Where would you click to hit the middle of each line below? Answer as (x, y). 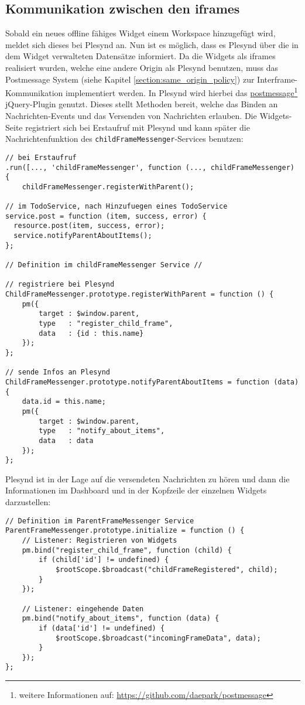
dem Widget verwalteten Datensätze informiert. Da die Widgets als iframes (140, 56)
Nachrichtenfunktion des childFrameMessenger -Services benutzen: (124, 139)
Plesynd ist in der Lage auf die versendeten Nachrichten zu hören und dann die (148, 478)
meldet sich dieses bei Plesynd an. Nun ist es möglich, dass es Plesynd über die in (152, 44)
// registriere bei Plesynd (60, 285)
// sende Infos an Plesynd (58, 372)
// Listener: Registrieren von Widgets (100, 540)
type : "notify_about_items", (102, 431)
